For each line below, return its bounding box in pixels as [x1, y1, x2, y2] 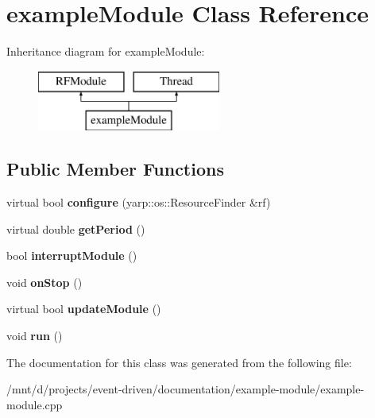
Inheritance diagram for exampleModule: [6, 43, 205, 60]
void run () [6, 327, 63, 344]
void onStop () [6, 273, 83, 290]
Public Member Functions [6, 157, 224, 181]
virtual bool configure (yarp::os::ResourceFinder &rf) [6, 194, 271, 211]
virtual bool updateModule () [6, 300, 161, 317]
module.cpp [6, 396, 63, 412]
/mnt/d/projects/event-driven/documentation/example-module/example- [6, 381, 365, 397]
